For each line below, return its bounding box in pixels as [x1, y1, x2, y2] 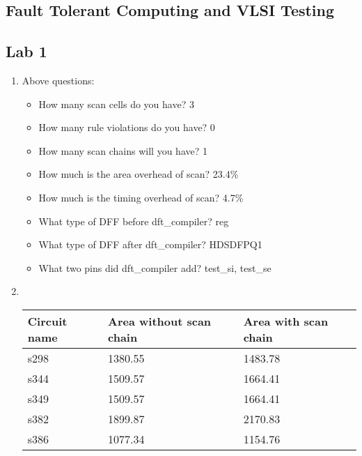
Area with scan [243, 312, 329, 329]
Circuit [27, 312, 68, 329]
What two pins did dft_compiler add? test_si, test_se [38, 260, 271, 275]
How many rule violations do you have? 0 [38, 120, 215, 135]
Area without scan [108, 312, 212, 329]
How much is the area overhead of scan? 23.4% [38, 167, 239, 181]
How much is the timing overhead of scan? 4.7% [38, 190, 244, 204]
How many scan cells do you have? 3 [38, 96, 194, 111]
